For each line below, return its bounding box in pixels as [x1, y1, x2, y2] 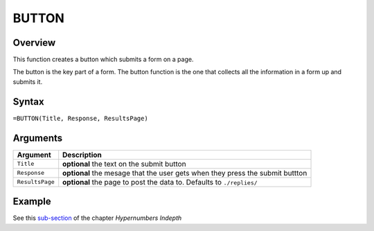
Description [62, 150, 102, 160]
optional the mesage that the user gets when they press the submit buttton [62, 168, 308, 178]
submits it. [12, 77, 43, 86]
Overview [12, 37, 56, 49]
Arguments [12, 132, 63, 144]
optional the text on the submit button [62, 159, 186, 169]
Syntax [12, 96, 44, 108]
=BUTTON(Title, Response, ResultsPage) [12, 114, 148, 122]
